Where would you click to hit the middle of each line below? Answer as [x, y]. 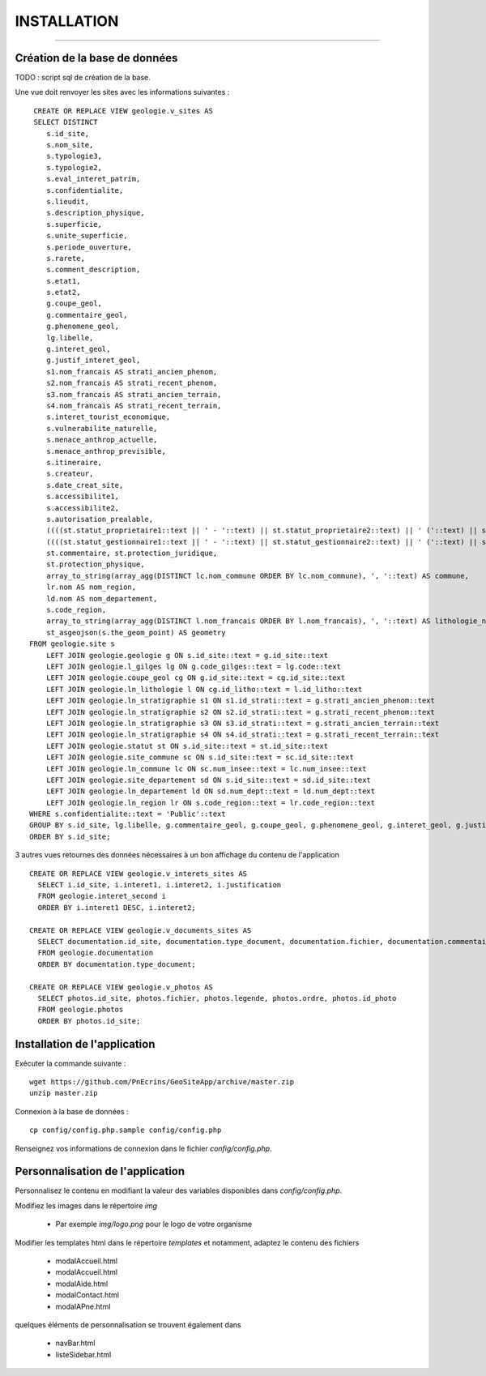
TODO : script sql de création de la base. [83, 78]
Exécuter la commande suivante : [70, 1063]
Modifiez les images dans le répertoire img [86, 1205]
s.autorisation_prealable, [100, 519]
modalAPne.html [83, 1306]
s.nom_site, [70, 145]
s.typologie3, [74, 156]
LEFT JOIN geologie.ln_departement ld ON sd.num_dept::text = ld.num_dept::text [211, 791]
